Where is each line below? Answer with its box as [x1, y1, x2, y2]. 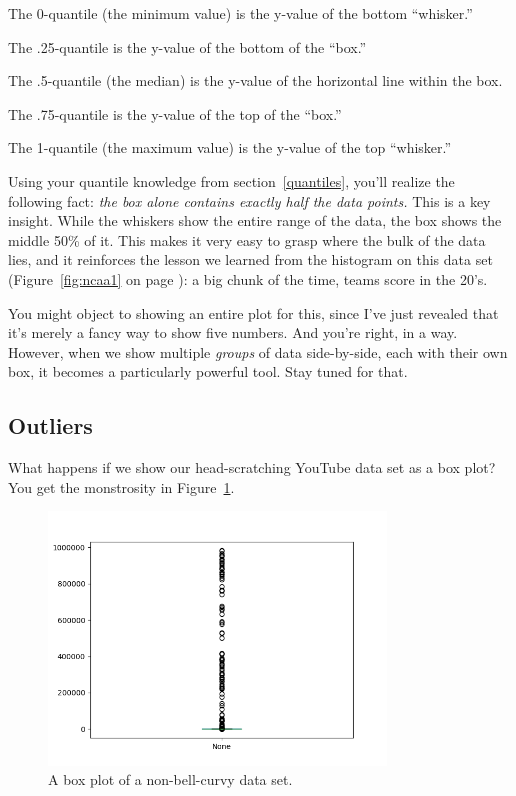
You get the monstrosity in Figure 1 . [8, 476, 235, 497]
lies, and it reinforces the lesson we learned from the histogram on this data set [8, 249, 493, 270]
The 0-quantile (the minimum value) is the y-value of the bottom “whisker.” [8, 3, 473, 23]
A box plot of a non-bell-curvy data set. [48, 769, 293, 790]
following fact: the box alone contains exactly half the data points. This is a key [8, 190, 491, 211]
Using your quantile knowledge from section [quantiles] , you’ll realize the [8, 170, 455, 191]
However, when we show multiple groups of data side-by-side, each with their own [8, 341, 508, 362]
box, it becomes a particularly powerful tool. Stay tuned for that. [8, 361, 408, 382]
